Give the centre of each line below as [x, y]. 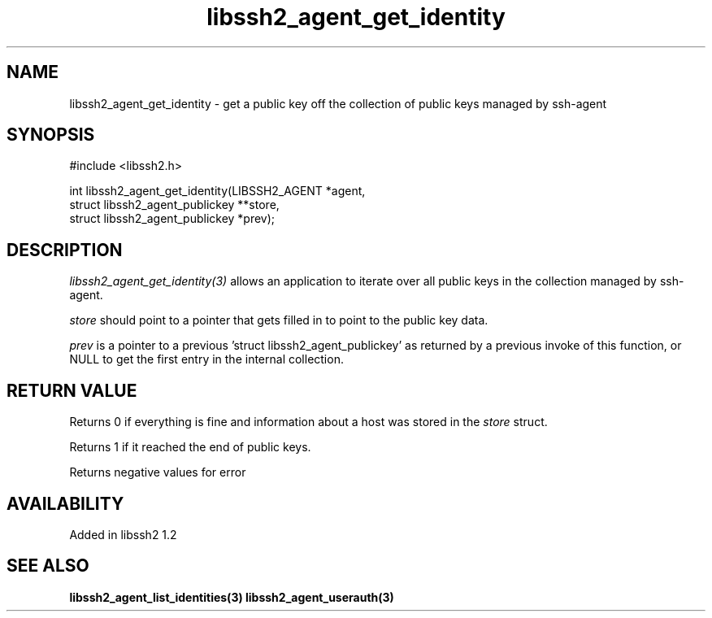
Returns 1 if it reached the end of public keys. [190, 447]
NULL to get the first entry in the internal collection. [206, 359]
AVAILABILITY [65, 503]
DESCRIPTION [65, 250]
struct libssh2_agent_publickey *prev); [172, 219]
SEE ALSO [48, 566]
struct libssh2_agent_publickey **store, [174, 205]
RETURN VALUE [72, 390]
